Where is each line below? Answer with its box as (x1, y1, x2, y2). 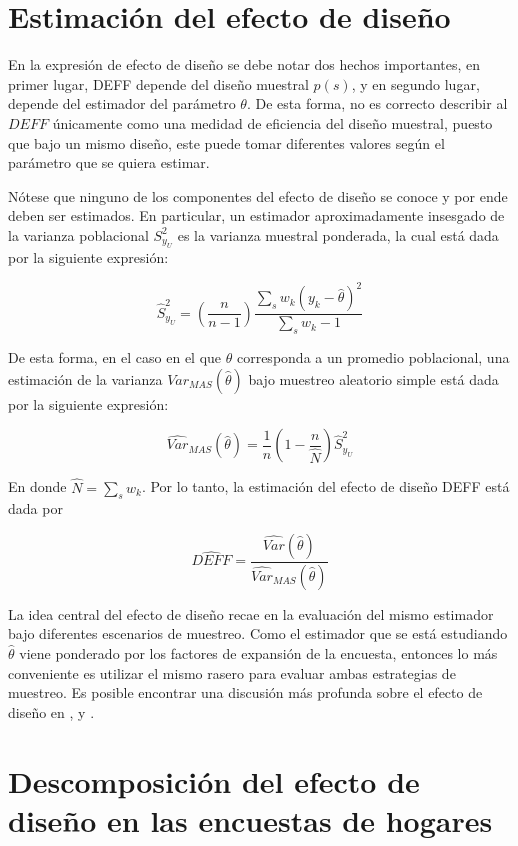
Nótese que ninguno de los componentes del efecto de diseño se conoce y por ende (8, 185, 508, 206)
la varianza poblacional (8, 224, 149, 245)
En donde (8, 476, 67, 497)
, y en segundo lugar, (351, 73, 480, 94)
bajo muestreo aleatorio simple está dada (248, 368, 499, 389)
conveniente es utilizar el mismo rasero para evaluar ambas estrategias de (8, 662, 456, 683)
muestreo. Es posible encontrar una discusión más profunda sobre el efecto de (8, 682, 483, 703)
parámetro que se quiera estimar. (8, 152, 210, 173)
